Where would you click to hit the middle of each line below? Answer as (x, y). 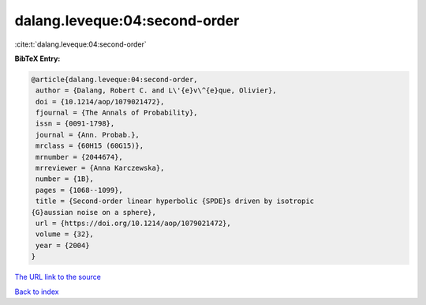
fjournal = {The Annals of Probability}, (117, 113)
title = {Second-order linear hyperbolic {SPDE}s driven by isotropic (175, 201)
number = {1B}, (65, 179)
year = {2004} (63, 245)
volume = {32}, (65, 234)
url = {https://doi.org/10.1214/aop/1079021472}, (134, 223)
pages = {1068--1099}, (80, 190)
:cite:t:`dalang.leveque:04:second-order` (80, 44)
